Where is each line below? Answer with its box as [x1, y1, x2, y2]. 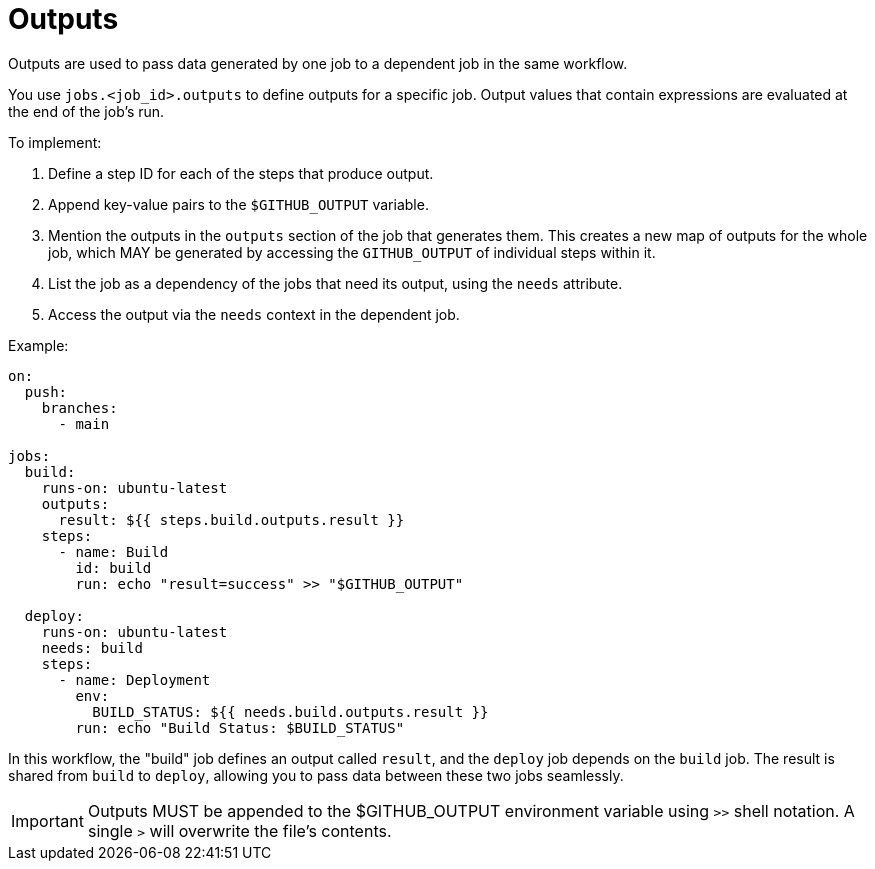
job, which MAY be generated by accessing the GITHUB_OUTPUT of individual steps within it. [48, 243, 656, 261]
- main [58, 415, 110, 432]
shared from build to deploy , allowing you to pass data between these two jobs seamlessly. [8, 766, 624, 784]
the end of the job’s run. [8, 102, 165, 120]
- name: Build [58, 543, 169, 560]
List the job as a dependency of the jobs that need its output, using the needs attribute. [48, 274, 623, 292]
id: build [75, 559, 152, 576]
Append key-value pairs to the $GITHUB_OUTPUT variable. [48, 195, 429, 213]
